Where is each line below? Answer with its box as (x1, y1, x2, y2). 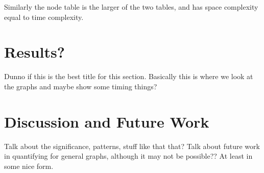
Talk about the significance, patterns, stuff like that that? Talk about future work (4, 140, 260, 151)
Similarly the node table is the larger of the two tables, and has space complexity (4, 2, 258, 12)
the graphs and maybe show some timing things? (4, 81, 157, 91)
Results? (4, 41, 65, 62)
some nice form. (4, 160, 54, 171)
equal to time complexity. (4, 11, 84, 22)
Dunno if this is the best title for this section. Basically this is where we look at (4, 71, 253, 82)
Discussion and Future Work (4, 111, 209, 132)
